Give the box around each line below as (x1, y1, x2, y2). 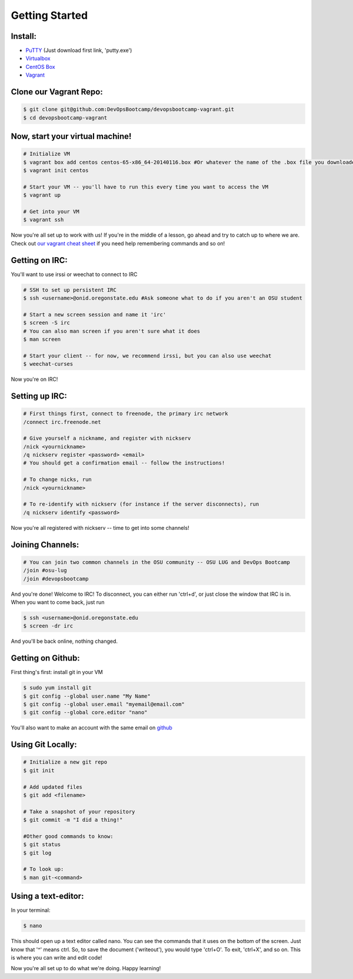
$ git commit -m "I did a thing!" (23, 817, 123, 824)
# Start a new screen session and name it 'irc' (23, 311, 166, 318)
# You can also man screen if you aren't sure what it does (23, 327, 201, 334)
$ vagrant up (23, 192, 61, 198)
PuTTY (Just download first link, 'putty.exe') (25, 47, 132, 54)
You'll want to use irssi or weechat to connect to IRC (11, 271, 138, 278)
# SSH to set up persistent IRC (23, 286, 117, 293)
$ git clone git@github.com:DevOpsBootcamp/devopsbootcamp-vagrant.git (23, 106, 235, 113)
